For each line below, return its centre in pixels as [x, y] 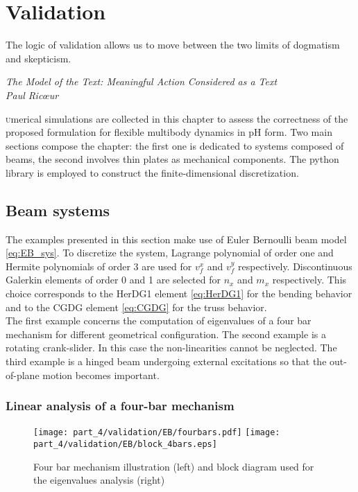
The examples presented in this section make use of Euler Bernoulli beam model [176, 239]
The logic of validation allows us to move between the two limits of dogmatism [173, 45]
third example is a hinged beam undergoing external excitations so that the [166, 361]
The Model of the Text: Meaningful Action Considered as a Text [142, 81]
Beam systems [58, 210]
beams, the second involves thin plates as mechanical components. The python [172, 159]
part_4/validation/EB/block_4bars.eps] [125, 445]
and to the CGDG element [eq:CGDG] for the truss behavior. [136, 307]
